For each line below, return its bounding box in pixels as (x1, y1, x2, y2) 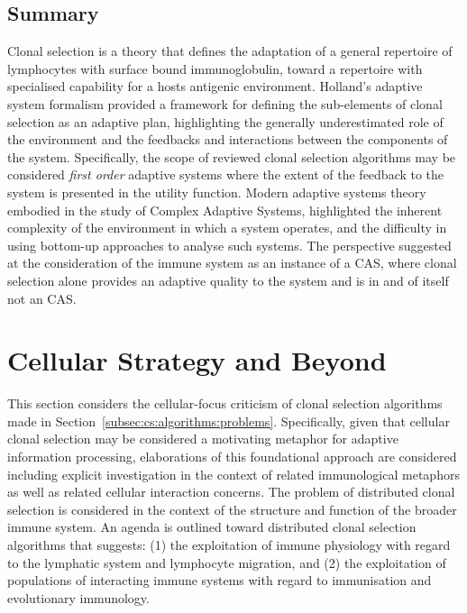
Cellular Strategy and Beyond (7, 342, 387, 379)
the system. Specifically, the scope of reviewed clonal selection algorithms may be (7, 147, 456, 166)
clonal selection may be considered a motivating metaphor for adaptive (7, 429, 398, 448)
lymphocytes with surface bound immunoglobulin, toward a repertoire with (7, 59, 423, 78)
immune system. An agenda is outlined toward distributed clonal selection (7, 517, 417, 536)
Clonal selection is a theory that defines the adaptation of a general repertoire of (7, 41, 453, 60)
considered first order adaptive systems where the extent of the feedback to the (7, 165, 444, 184)
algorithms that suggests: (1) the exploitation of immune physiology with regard (7, 535, 451, 554)
